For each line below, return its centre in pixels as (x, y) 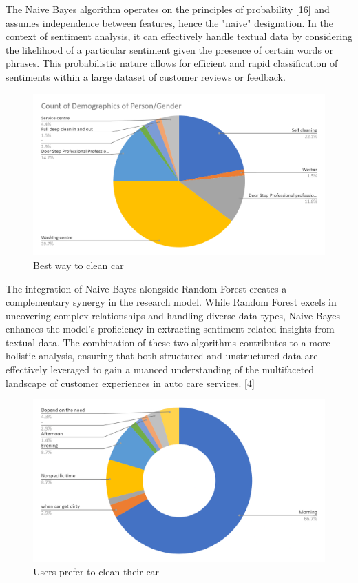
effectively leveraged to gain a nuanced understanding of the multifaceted (160, 369)
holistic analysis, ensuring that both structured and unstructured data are (162, 356)
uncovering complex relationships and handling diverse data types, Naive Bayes (173, 315)
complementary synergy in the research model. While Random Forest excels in (171, 302)
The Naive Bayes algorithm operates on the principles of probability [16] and (168, 9)
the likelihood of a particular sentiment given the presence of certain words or (170, 49)
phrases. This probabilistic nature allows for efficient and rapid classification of (172, 63)
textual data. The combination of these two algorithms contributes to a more (168, 342)
